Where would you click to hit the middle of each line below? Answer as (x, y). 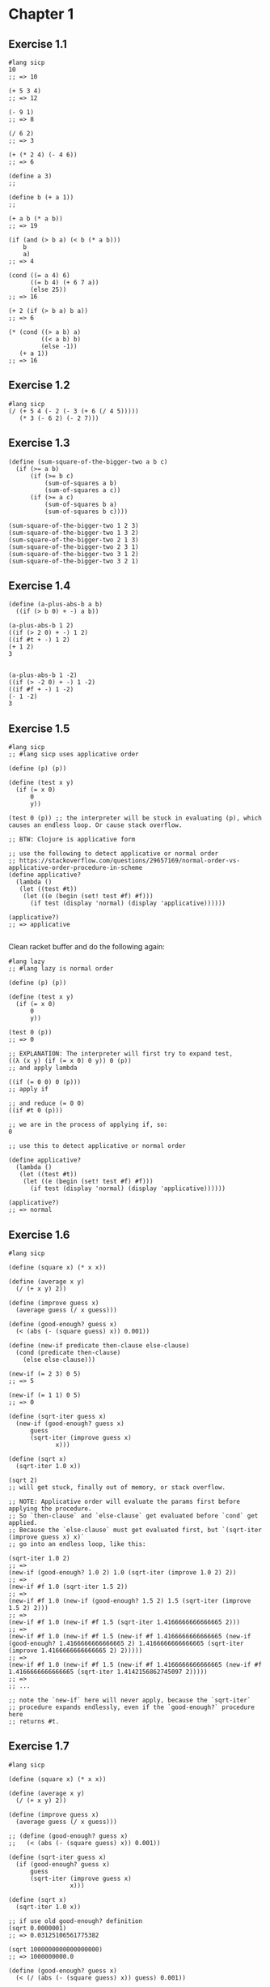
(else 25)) (48, 289)
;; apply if (28, 1090)
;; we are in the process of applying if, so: (88, 1125)
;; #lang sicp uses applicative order (74, 755)
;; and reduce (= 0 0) (46, 1103)
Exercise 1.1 (38, 44)
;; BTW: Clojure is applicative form (72, 840)
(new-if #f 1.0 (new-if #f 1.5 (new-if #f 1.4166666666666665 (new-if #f (135, 1665)
